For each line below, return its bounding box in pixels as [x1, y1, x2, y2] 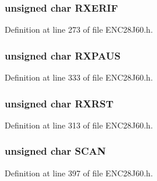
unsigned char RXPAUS [5, 48, 121, 62]
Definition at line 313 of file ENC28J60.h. [5, 119, 153, 131]
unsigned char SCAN [5, 144, 106, 158]
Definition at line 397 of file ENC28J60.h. [5, 166, 153, 179]
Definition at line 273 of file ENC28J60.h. [5, 23, 153, 36]
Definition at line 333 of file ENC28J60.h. [5, 71, 153, 83]
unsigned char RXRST [5, 96, 114, 110]
